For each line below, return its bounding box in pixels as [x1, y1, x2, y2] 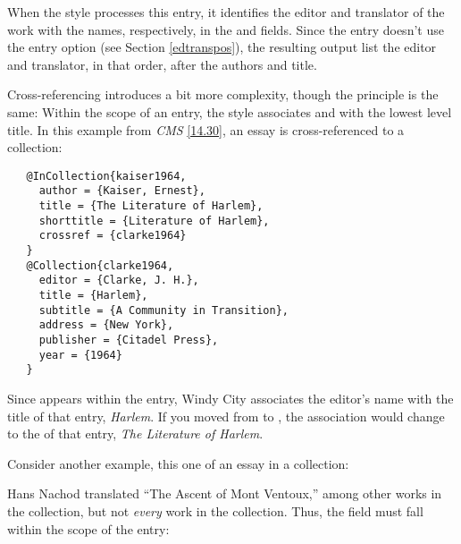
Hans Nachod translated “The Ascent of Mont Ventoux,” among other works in [7, 484, 442, 503]
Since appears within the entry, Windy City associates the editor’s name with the [7, 388, 454, 407]
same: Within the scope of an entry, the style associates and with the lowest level [7, 102, 452, 121]
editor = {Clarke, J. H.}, [38, 274, 199, 287]
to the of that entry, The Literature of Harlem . [7, 424, 264, 443]
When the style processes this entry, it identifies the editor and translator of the [7, 3, 445, 21]
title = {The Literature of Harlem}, [38, 200, 264, 213]
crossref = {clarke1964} [38, 229, 187, 242]
